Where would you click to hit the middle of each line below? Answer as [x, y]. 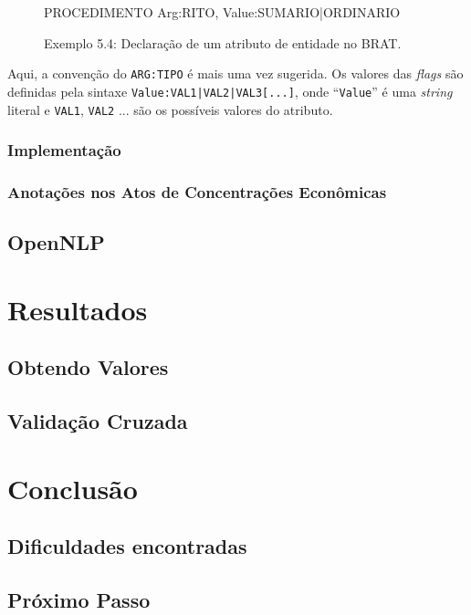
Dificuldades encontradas [127, 546]
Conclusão [73, 488]
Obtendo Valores [88, 367]
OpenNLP [56, 242]
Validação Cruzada [98, 421]
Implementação [64, 150]
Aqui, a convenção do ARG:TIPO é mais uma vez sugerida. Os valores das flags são [235, 73]
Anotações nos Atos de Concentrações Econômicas [197, 191]
